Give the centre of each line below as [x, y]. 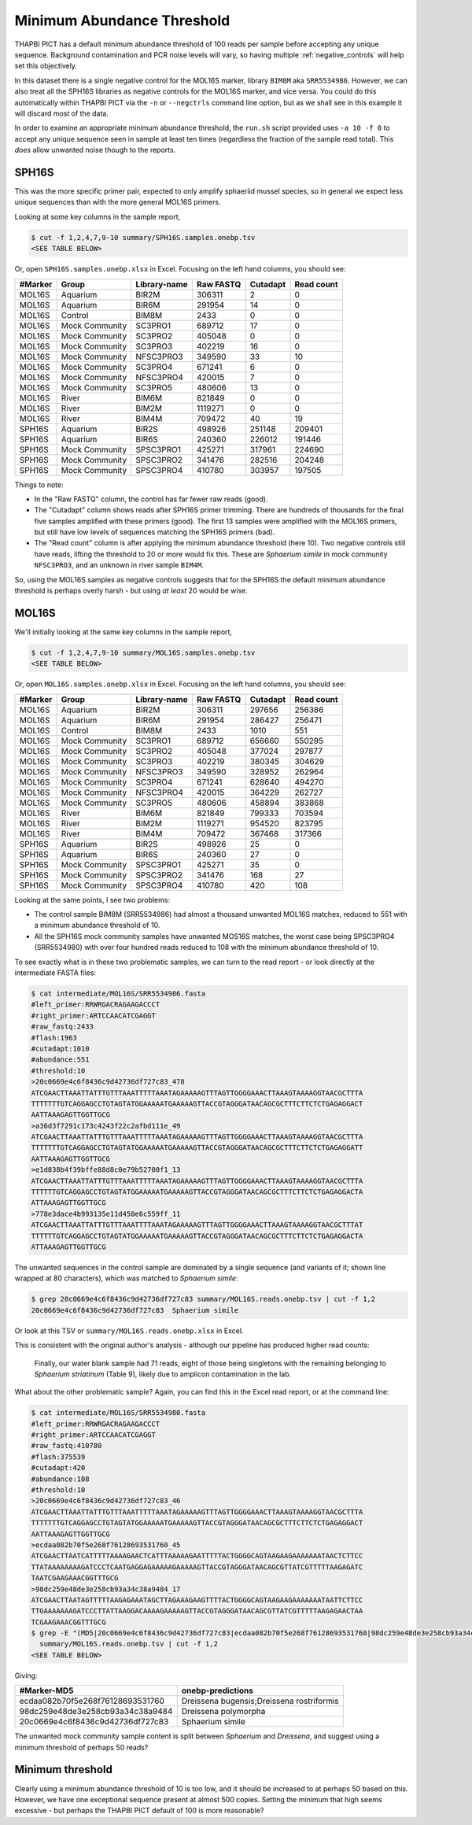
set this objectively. [46, 66]
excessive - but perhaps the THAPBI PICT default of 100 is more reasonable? [139, 1811]
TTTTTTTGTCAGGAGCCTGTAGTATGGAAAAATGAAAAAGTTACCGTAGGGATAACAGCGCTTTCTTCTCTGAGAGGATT [197, 1148]
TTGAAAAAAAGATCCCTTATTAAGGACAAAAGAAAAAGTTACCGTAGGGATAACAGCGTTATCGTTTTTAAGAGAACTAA [197, 1611]
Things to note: [39, 485]
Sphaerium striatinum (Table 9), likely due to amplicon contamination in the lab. [163, 1374]
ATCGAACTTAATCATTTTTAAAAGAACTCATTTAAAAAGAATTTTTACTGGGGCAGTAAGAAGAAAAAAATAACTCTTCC [197, 1556]
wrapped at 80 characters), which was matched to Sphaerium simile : [126, 1278]
